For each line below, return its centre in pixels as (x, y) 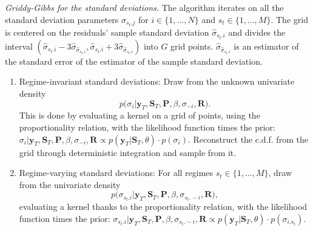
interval (19, 46)
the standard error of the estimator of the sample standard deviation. (134, 61)
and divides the (257, 32)
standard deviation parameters (62, 19)
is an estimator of (266, 46)
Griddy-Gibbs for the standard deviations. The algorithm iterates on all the (144, 7)
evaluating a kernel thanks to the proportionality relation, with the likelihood (163, 207)
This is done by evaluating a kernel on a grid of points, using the (140, 115)
